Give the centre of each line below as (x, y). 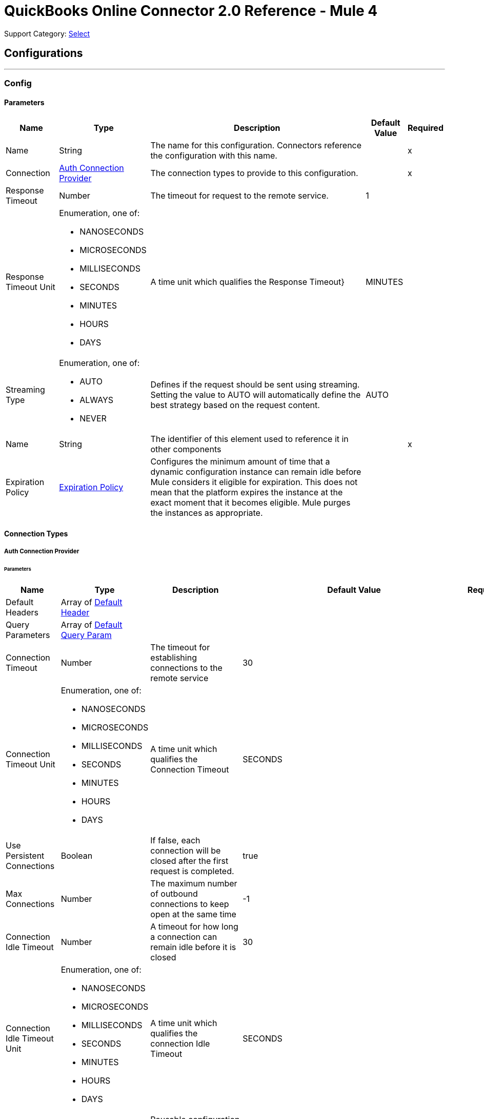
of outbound (174, 893)
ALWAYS (97, 400)
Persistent (25, 855)
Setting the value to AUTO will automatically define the (256, 395)
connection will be (186, 850)
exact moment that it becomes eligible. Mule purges (250, 503)
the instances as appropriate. (207, 513)
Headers (22, 612)
